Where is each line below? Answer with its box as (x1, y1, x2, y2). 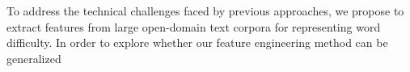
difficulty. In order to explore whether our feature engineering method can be (6, 34, 388, 51)
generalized (6, 49, 61, 66)
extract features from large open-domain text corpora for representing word (6, 18, 381, 35)
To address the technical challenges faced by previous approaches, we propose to (6, 2, 404, 19)
